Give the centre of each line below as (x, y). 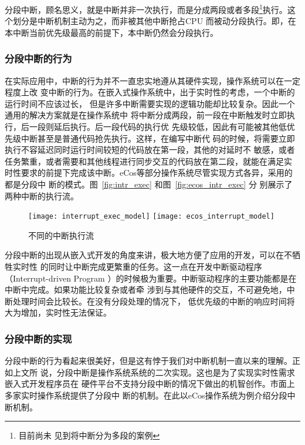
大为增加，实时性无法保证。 (58, 312)
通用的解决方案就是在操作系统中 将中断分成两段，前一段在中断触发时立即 (146, 115)
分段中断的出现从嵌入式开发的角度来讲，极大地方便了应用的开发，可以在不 (148, 255)
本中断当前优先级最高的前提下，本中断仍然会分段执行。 (111, 32)
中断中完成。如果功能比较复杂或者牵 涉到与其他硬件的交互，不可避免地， (146, 290)
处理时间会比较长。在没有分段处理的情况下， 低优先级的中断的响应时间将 (154, 301)
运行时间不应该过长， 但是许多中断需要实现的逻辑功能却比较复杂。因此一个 (150, 103)
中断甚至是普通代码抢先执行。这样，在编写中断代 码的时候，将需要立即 (158, 138)
